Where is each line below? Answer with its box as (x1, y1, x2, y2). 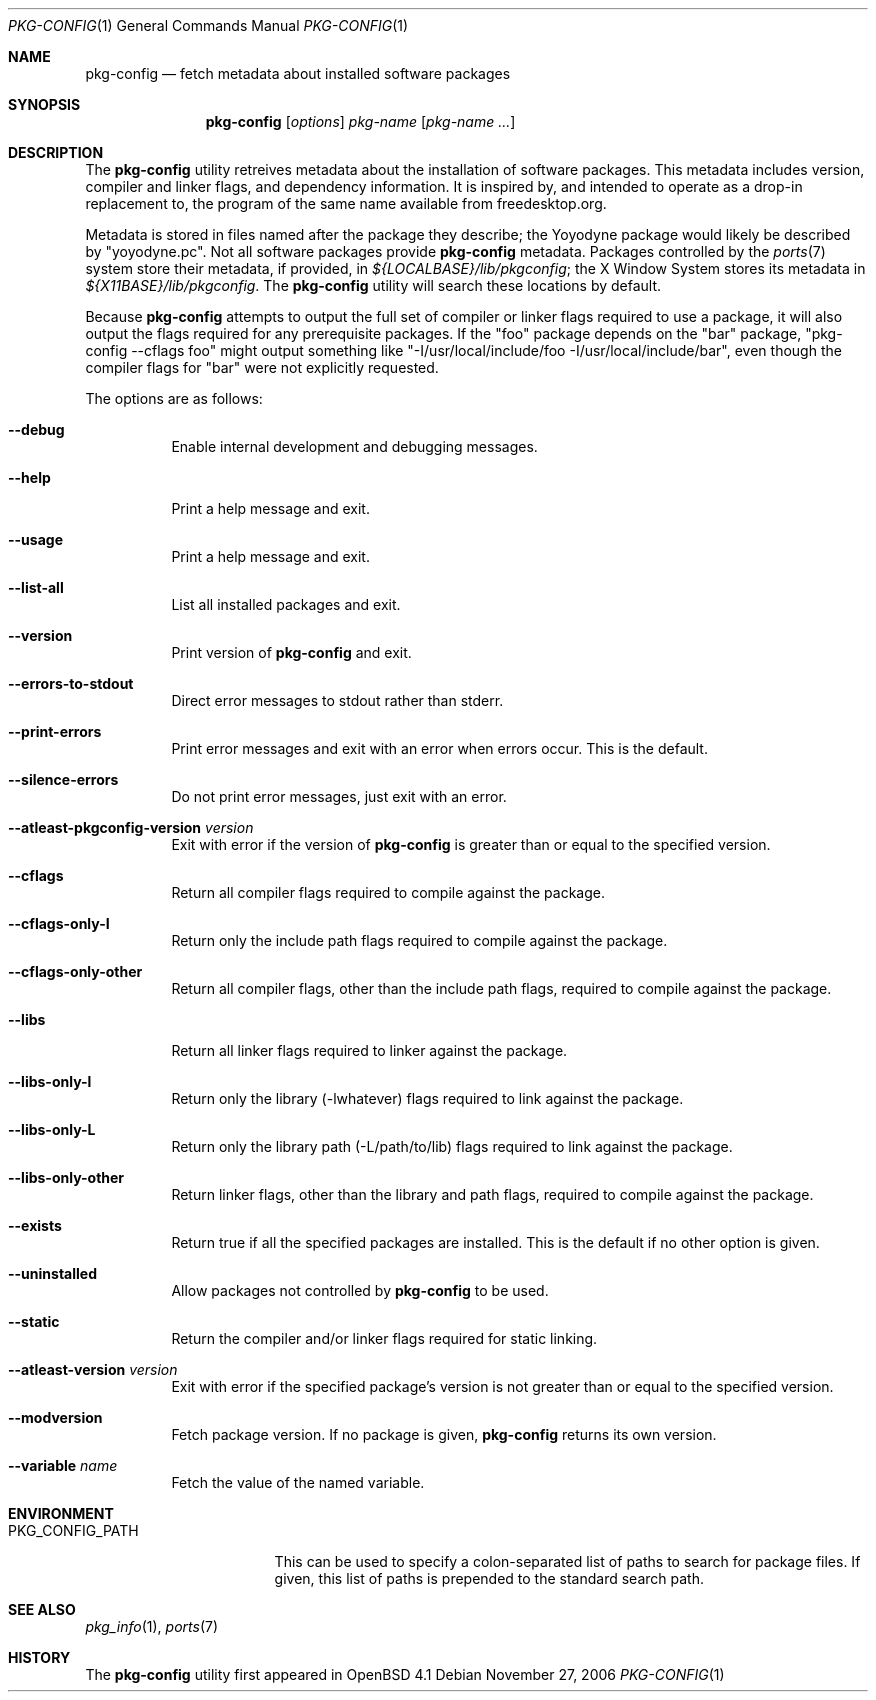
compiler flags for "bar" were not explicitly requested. (85, 359, 439, 376)
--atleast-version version (8, 1361, 178, 1378)
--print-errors (8, 723, 102, 740)
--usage (8, 531, 63, 548)
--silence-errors (8, 771, 119, 788)
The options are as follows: (85, 390, 263, 407)
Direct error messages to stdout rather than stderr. (171, 692, 504, 709)
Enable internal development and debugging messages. (171, 438, 538, 455)
